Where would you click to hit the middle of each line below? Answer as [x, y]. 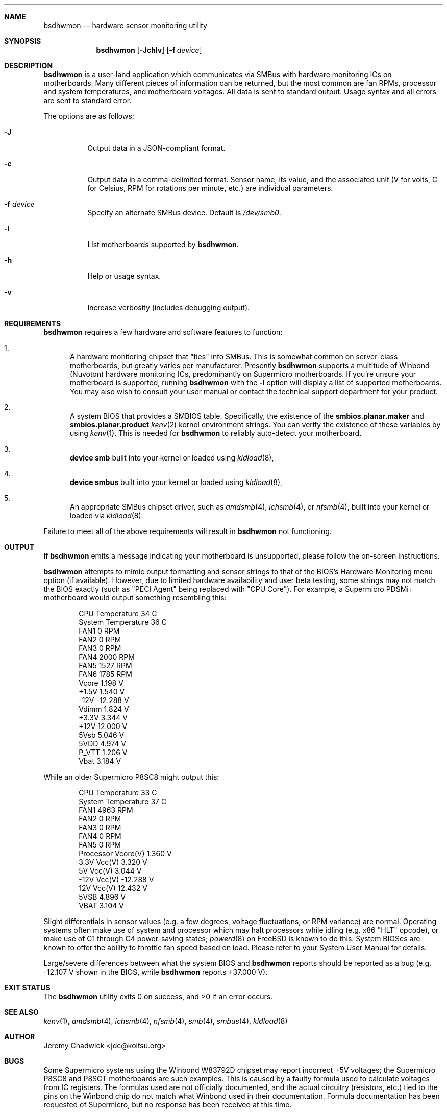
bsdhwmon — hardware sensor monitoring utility [125, 25]
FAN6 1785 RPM [105, 674]
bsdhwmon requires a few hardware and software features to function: [163, 332]
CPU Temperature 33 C [118, 793]
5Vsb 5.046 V [102, 735]
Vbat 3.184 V [100, 761]
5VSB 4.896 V [102, 897]
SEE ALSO [21, 1012]
